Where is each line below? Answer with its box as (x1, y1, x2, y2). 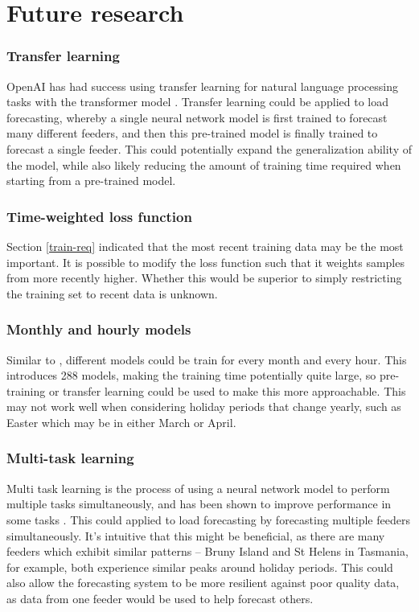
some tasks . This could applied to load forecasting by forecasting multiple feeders (6, 511, 410, 528)
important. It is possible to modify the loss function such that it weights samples (6, 253, 405, 270)
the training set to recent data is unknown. (6, 285, 218, 302)
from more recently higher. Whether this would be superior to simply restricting (6, 269, 402, 286)
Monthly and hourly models (6, 319, 191, 339)
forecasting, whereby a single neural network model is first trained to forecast (6, 109, 388, 125)
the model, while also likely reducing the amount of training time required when (6, 156, 401, 173)
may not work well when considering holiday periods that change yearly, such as (6, 398, 401, 415)
